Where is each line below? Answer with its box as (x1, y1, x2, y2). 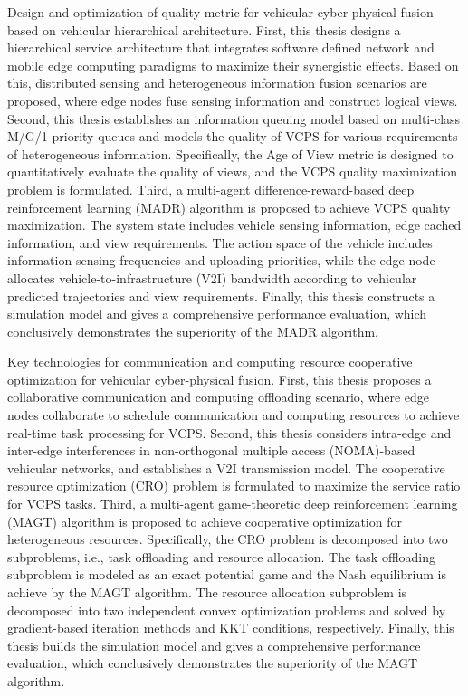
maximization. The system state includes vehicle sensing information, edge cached (7, 215, 462, 234)
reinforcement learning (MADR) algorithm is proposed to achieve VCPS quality (7, 197, 451, 216)
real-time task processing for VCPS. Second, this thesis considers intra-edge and (7, 423, 452, 442)
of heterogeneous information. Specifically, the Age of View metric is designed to (7, 144, 454, 163)
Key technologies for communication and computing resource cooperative (7, 352, 413, 371)
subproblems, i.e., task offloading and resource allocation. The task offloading (7, 547, 436, 566)
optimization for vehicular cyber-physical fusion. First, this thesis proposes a (7, 369, 432, 388)
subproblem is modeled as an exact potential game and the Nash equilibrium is (7, 565, 447, 584)
